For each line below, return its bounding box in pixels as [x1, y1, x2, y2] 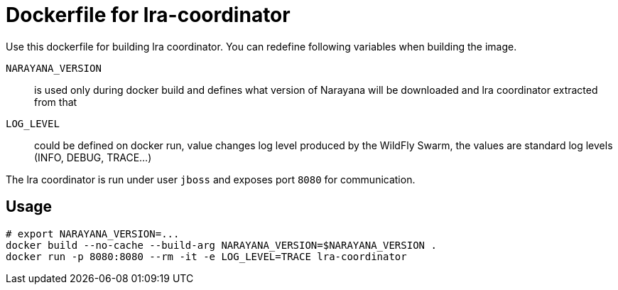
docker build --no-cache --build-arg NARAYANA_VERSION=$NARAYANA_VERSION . [6, 239, 437, 251]
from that [34, 95, 77, 108]
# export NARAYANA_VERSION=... [6, 227, 180, 240]
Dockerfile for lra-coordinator [6, 3, 291, 27]
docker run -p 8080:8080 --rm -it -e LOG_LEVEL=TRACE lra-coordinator [6, 250, 407, 262]
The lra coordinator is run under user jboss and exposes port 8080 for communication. [6, 173, 416, 186]
